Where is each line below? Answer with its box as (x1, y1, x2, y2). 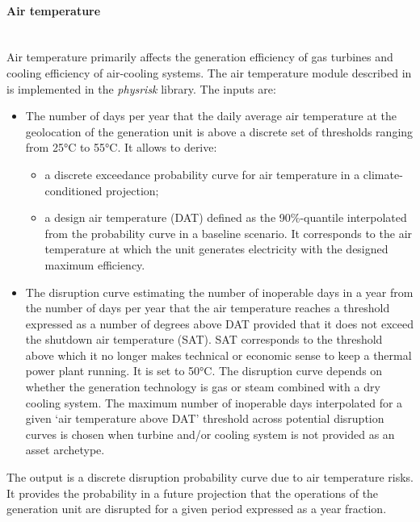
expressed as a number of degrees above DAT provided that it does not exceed (25, 315, 414, 332)
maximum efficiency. (44, 256, 145, 273)
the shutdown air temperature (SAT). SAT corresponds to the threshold (25, 331, 383, 348)
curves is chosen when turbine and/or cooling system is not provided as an (25, 425, 395, 442)
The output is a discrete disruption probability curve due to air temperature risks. (6, 469, 414, 486)
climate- (363, 165, 403, 182)
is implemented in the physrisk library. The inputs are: (6, 80, 276, 97)
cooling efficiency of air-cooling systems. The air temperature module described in (6, 64, 412, 81)
